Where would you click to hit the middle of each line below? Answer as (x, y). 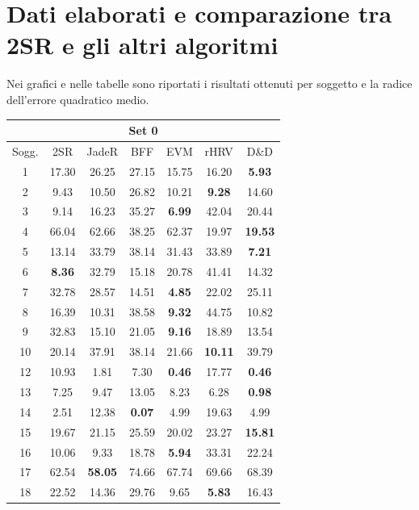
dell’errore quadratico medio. (78, 99)
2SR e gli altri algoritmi (142, 45)
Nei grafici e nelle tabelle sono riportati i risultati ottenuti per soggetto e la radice (209, 84)
